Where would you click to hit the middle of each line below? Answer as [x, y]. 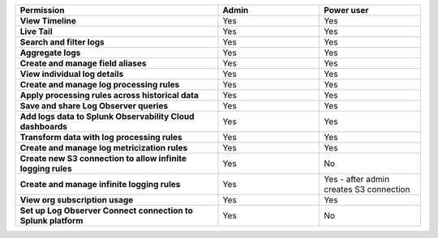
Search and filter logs [62, 42]
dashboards [44, 127]
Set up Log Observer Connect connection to [107, 210]
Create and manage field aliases [83, 63]
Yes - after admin [356, 179]
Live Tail [36, 31]
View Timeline [48, 21]
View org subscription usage [77, 200]
